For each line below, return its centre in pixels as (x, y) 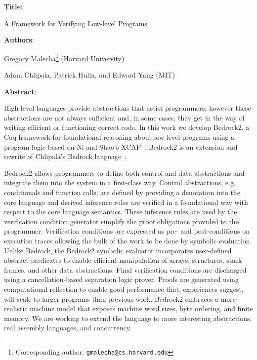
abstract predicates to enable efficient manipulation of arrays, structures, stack (123, 260)
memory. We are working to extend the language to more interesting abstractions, (128, 318)
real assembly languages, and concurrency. (68, 328)
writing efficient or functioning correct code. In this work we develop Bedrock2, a (127, 127)
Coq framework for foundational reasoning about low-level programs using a (119, 137)
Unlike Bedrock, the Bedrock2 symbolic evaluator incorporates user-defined (118, 250)
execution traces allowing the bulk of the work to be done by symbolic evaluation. (128, 240)
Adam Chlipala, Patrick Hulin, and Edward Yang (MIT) (90, 75)
